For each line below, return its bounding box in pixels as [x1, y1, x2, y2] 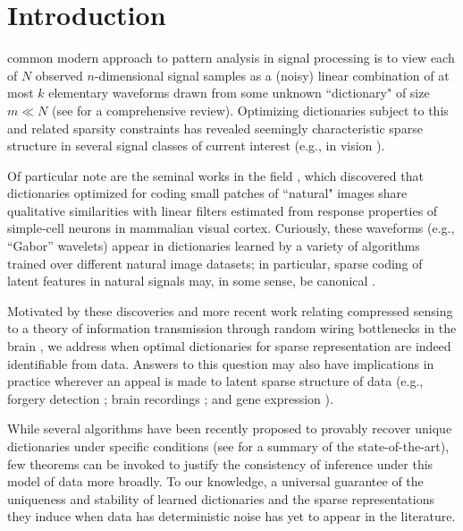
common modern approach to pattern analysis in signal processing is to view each [7, 48, 455, 67]
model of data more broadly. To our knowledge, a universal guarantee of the [7, 472, 424, 491]
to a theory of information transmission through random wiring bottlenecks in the [7, 319, 457, 338]
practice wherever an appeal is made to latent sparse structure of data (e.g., [7, 372, 424, 390]
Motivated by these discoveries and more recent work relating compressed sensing [7, 301, 453, 320]
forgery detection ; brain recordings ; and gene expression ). [7, 389, 333, 407]
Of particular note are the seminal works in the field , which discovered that [7, 166, 424, 184]
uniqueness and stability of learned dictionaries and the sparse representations [7, 489, 435, 508]
